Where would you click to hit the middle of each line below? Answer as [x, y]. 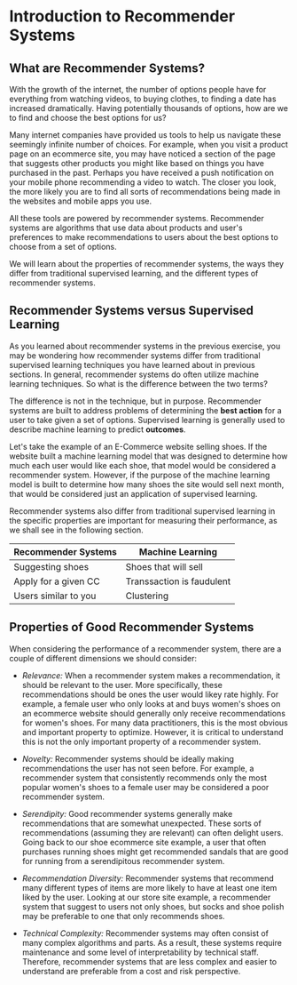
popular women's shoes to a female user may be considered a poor [145, 787]
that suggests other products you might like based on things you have [137, 163]
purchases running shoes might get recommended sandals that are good [155, 852]
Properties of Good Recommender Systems [132, 627]
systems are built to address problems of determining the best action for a [145, 410]
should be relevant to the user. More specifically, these [122, 685]
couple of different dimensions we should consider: [103, 658]
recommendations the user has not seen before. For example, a [138, 768]
